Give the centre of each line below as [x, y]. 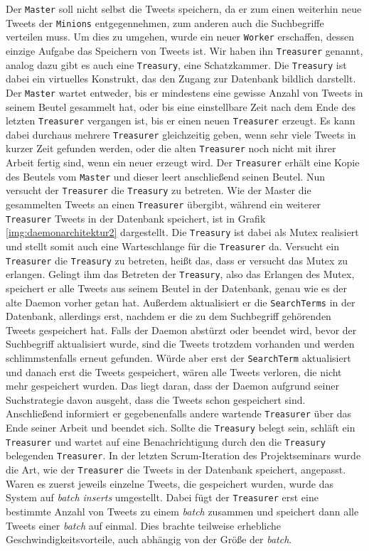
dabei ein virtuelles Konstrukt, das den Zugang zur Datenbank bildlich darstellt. [181, 79]
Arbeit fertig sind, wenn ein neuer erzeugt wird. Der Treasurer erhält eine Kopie [183, 162]
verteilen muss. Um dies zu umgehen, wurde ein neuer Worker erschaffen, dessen [180, 37]
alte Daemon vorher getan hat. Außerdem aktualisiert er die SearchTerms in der [181, 302]
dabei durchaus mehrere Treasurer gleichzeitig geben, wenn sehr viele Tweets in [181, 134]
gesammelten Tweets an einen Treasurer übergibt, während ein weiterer [164, 204]
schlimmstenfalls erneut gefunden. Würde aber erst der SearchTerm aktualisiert [178, 358]
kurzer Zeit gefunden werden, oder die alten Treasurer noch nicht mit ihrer [171, 148]
